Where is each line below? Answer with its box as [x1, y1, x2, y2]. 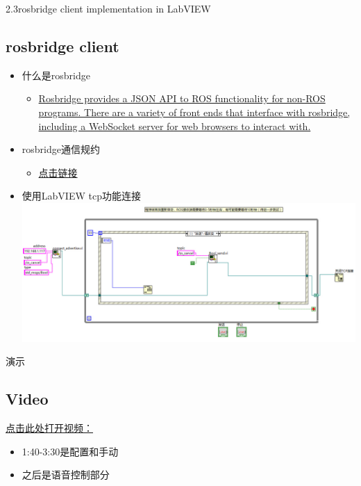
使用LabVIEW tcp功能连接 [22, 188, 141, 203]
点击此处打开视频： [6, 421, 93, 435]
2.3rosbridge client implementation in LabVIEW [6, 1, 211, 15]
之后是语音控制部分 [22, 467, 110, 482]
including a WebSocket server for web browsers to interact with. [38, 118, 311, 133]
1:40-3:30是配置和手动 [22, 444, 119, 458]
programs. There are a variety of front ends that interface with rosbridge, [38, 104, 351, 119]
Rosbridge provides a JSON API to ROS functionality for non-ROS [38, 91, 326, 106]
